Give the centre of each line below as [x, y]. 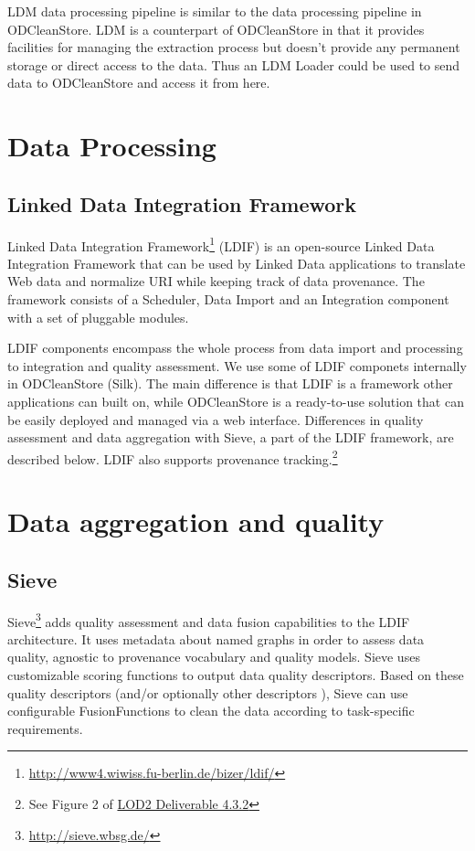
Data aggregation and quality [196, 521]
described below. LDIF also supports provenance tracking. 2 [173, 457]
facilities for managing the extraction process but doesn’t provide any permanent [234, 47]
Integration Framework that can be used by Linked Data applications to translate [237, 263]
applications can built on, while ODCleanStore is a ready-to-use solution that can [236, 401]
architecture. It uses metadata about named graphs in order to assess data [216, 638]
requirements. [45, 728]
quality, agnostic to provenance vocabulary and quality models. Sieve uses [214, 657]
